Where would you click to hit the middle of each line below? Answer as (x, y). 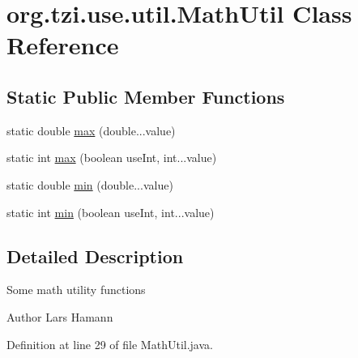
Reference (63, 45)
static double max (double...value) (91, 130)
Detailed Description (95, 256)
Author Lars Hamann (60, 316)
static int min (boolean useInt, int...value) (111, 212)
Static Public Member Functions (146, 96)
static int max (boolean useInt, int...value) (112, 158)
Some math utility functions (76, 290)
